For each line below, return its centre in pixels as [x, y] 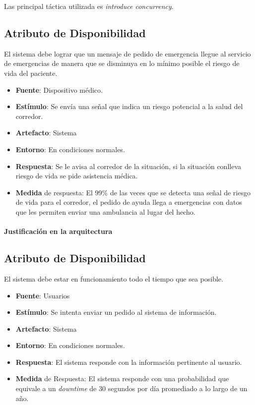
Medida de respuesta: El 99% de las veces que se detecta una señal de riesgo [133, 192]
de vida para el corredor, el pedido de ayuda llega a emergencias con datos [129, 202]
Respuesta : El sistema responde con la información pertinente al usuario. [129, 362]
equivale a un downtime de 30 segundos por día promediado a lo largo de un [131, 388]
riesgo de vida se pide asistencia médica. [77, 176]
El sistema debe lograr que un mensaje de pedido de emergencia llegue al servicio [127, 53]
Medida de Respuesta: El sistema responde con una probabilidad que [122, 378]
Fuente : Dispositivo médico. [59, 89]
